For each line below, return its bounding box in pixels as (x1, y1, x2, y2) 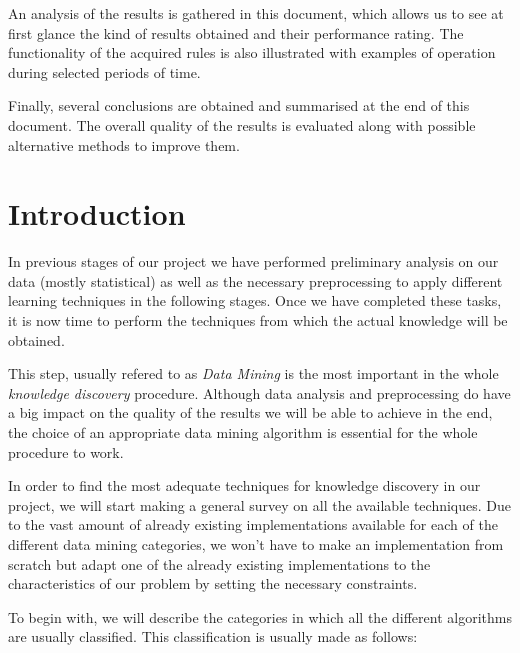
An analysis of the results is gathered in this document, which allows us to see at (8, 3, 504, 23)
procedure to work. (8, 441, 124, 462)
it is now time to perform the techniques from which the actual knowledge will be (8, 310, 508, 331)
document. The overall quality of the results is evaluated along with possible (8, 114, 476, 135)
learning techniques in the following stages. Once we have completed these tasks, (8, 290, 502, 311)
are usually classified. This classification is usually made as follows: (8, 626, 418, 647)
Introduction (8, 193, 186, 234)
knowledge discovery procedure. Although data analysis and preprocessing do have (8, 382, 511, 403)
